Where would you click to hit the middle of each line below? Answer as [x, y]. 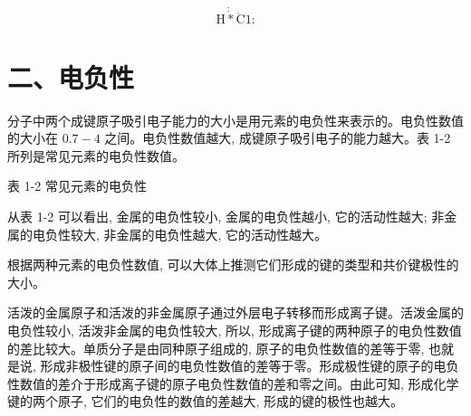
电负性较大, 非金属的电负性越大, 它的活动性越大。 [180, 234]
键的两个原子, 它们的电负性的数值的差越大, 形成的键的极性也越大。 [206, 401]
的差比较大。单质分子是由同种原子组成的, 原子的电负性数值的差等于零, [216, 348]
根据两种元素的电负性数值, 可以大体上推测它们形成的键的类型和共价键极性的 [233, 265]
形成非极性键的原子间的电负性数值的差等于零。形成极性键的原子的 [237, 366]
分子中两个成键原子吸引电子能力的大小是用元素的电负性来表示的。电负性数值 [235, 120]
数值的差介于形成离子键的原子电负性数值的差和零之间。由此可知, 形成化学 [239, 383]
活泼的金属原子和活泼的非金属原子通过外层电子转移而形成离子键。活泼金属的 [235, 312]
